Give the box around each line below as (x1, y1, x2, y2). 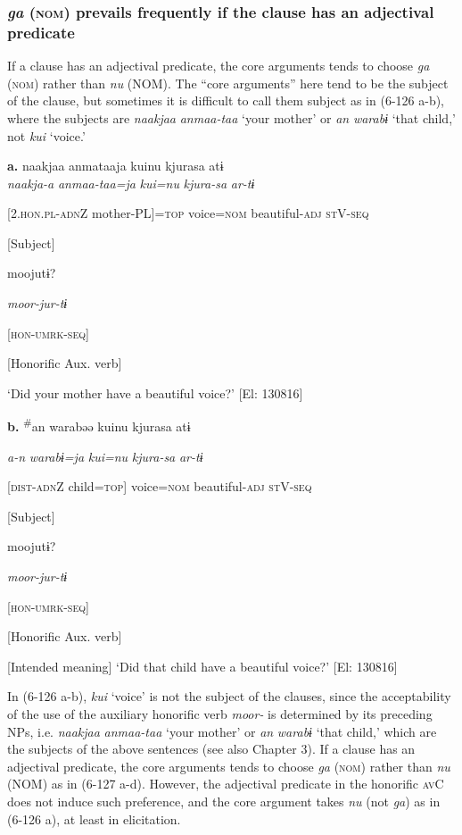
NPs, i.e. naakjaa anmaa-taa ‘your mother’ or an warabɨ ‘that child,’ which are (7, 722, 437, 740)
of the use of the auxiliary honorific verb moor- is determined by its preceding (7, 705, 433, 723)
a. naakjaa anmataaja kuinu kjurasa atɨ (7, 156, 224, 175)
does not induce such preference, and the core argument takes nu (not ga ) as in (7, 792, 441, 811)
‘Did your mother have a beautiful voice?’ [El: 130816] (7, 383, 303, 402)
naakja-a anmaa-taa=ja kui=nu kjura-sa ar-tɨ (7, 173, 255, 192)
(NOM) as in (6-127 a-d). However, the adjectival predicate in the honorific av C (7, 774, 444, 793)
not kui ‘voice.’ (7, 126, 86, 145)
